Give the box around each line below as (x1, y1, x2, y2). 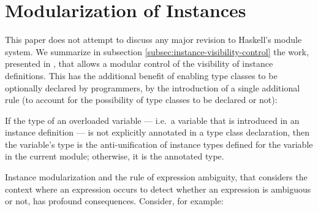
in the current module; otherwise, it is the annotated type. (5, 150, 224, 163)
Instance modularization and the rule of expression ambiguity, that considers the (5, 171, 308, 183)
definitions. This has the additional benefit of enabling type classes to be (5, 69, 278, 82)
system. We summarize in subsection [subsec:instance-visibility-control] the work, (5, 45, 309, 58)
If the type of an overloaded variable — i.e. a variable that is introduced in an (5, 113, 300, 126)
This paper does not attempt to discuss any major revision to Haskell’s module (5, 33, 302, 46)
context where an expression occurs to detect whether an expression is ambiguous (5, 182, 311, 195)
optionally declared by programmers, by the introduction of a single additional (5, 81, 300, 94)
